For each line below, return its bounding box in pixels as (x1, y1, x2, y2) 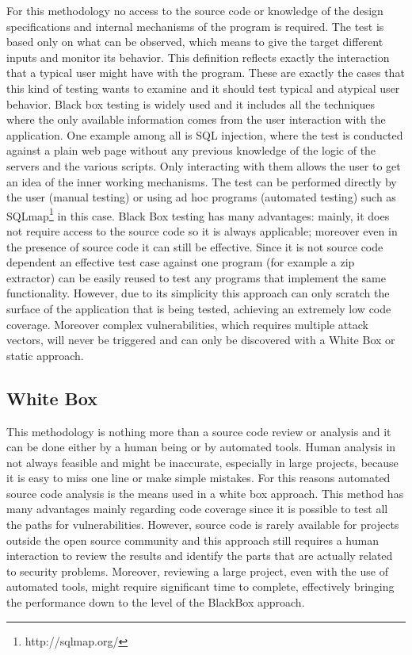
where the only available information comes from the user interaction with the (6, 111, 386, 128)
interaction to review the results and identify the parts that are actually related (6, 547, 393, 564)
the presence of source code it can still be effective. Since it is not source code (6, 238, 383, 255)
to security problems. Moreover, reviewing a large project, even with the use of (6, 562, 388, 579)
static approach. (6, 347, 84, 363)
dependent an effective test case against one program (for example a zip (6, 254, 355, 270)
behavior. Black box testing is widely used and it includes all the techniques (6, 95, 375, 112)
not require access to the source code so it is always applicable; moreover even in (6, 222, 398, 239)
